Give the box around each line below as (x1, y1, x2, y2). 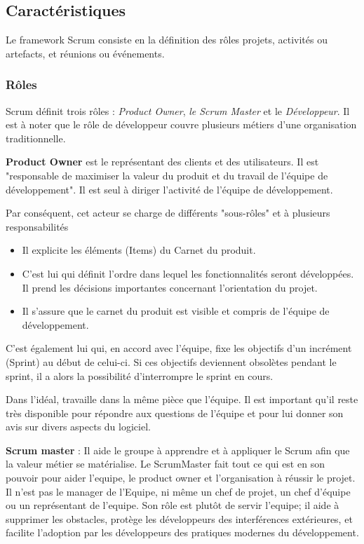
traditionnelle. (6, 130, 66, 145)
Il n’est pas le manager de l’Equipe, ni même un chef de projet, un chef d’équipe (6, 484, 351, 498)
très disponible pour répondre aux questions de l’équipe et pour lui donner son (6, 405, 344, 420)
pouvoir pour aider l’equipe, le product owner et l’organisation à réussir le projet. (6, 470, 356, 485)
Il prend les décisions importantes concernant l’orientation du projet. (22, 280, 318, 294)
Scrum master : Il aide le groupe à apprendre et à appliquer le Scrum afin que (6, 442, 350, 457)
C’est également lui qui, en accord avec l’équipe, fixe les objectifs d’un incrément (6, 341, 352, 355)
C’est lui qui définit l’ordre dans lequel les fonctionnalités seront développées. (22, 266, 354, 280)
